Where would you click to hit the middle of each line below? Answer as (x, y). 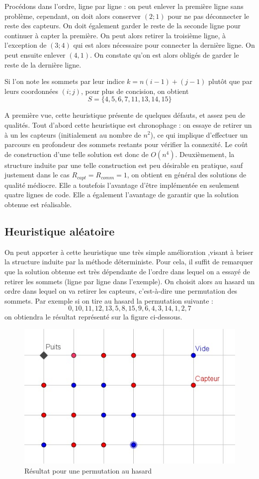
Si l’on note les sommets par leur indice (65, 81)
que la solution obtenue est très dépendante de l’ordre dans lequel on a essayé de (127, 271)
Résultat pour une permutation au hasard (88, 471)
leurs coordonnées (31, 91)
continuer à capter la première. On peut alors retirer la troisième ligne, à (115, 35)
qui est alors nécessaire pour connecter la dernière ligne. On (164, 45)
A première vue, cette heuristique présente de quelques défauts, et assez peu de (125, 115)
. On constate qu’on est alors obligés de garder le (164, 54)
